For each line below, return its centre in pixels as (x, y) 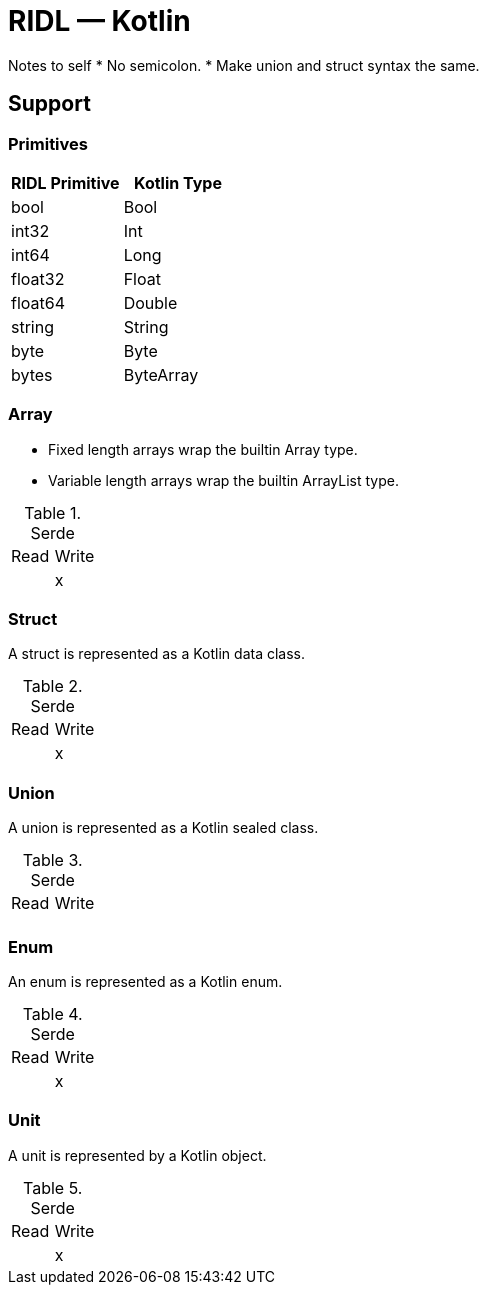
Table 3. (52, 860)
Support (49, 104)
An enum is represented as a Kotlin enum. (145, 981)
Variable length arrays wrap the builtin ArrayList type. (223, 480)
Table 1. (53, 512)
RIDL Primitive (65, 182)
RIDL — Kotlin (99, 21)
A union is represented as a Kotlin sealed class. (163, 828)
